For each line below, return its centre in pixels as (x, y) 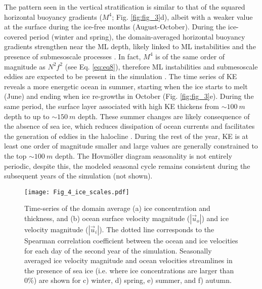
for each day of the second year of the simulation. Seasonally (118, 250)
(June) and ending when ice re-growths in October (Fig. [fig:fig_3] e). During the (129, 96)
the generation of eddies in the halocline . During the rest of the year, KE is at (126, 136)
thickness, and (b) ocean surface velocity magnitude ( (107, 218)
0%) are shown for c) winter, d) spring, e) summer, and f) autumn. (128, 280)
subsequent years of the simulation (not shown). (78, 176)
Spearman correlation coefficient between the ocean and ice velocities (131, 240)
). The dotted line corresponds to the (157, 229)
